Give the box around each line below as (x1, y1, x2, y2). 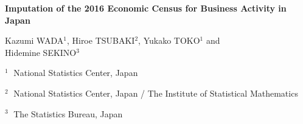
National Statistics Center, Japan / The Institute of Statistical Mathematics (13, 86, 298, 99)
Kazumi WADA (5, 34, 64, 47)
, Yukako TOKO (138, 34, 200, 47)
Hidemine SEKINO (5, 46, 77, 58)
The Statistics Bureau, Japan (13, 107, 123, 120)
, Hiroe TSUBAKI (66, 34, 135, 47)
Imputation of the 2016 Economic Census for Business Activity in (5, 2, 287, 14)
